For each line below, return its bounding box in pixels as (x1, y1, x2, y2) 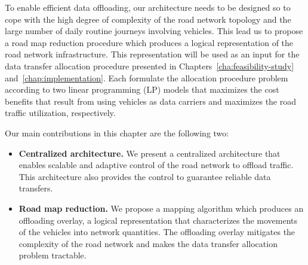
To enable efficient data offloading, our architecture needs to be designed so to (5, 1, 291, 13)
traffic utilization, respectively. (5, 106, 116, 119)
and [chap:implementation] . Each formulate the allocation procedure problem (5, 71, 288, 84)
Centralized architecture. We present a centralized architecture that (19, 147, 281, 159)
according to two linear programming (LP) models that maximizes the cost (5, 83, 279, 96)
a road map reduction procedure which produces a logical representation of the (5, 36, 294, 48)
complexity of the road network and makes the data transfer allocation (19, 237, 278, 249)
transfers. (19, 182, 53, 194)
